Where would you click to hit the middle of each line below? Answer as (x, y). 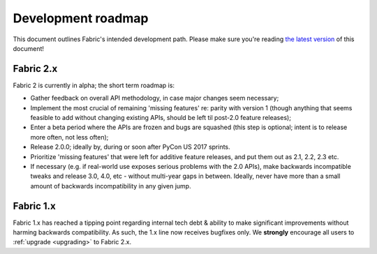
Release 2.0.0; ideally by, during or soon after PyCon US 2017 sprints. (130, 147)
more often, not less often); (69, 137)
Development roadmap (81, 18)
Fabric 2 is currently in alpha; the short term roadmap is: (94, 85)
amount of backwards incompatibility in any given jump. (111, 186)
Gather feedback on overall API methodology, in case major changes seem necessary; (155, 98)
